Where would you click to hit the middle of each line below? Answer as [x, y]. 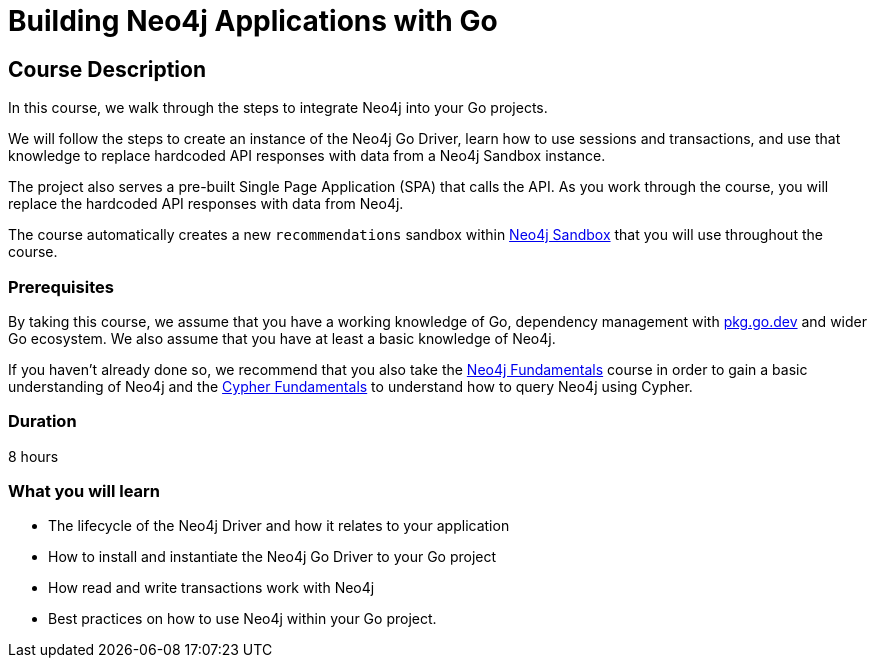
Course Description [107, 69]
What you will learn [84, 491]
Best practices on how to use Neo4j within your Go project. [242, 619]
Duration [42, 421]
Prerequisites [61, 286]
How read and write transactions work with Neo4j [211, 588]
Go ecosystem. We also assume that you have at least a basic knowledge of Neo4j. [282, 338]
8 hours [33, 456]
